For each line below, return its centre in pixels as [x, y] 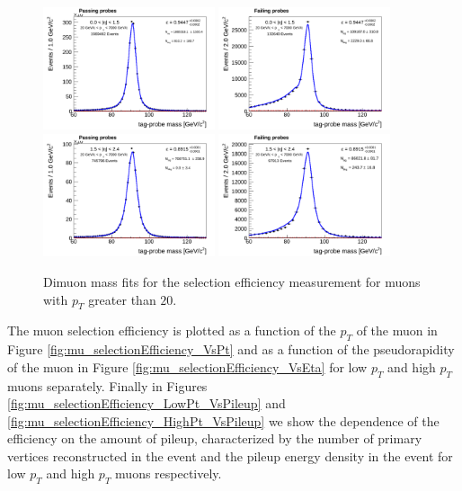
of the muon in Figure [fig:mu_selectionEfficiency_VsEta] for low [187, 366]
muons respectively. [169, 473]
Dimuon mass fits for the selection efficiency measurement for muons [232, 281]
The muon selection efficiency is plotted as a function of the [172, 330]
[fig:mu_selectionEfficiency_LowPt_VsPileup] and [147, 403]
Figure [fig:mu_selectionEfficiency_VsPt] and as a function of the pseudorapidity [231, 349]
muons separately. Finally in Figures [107, 385]
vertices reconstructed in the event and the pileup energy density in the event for [230, 455]
